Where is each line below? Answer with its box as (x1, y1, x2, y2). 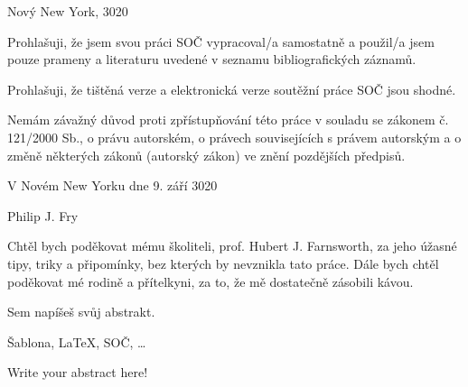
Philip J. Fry (7, 206, 79, 225)
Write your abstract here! (7, 363, 148, 382)
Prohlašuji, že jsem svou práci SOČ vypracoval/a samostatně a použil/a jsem (7, 32, 435, 51)
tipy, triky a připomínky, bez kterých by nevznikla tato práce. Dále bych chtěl (7, 253, 439, 272)
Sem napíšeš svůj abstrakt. (7, 302, 155, 321)
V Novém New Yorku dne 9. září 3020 (7, 176, 218, 195)
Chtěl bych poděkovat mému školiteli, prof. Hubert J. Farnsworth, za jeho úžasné (7, 236, 457, 255)
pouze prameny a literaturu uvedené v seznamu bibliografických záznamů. (7, 50, 417, 69)
